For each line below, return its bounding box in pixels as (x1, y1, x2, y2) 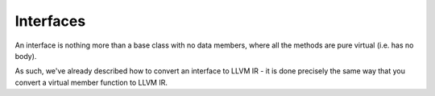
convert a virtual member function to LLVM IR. (14, 77, 168, 87)
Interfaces (14, 12, 86, 30)
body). (14, 51, 37, 61)
